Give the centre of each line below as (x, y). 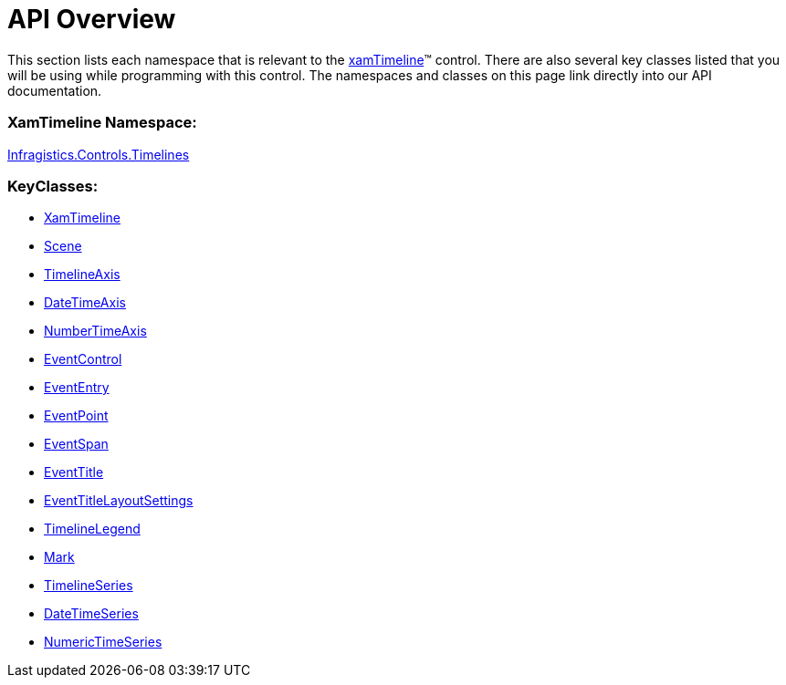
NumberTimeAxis (95, 331)
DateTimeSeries (91, 614)
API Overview (92, 19)
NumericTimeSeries (103, 642)
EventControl (83, 359)
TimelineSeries (89, 586)
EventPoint (76, 416)
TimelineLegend (92, 529)
